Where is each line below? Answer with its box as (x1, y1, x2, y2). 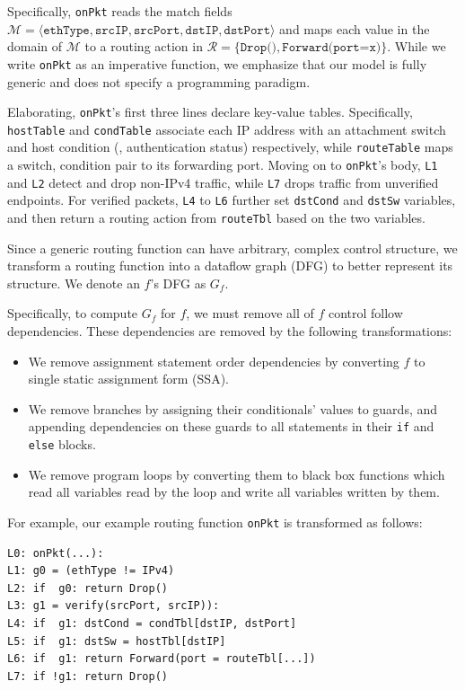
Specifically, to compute (7, 304, 138, 323)
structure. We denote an (7, 273, 140, 292)
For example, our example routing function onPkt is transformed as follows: (7, 512, 423, 531)
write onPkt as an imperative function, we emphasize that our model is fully (7, 54, 427, 73)
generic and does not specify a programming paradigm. (7, 72, 311, 91)
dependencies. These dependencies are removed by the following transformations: (7, 322, 452, 341)
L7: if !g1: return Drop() (7, 669, 168, 683)
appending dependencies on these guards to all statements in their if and (28, 417, 434, 436)
